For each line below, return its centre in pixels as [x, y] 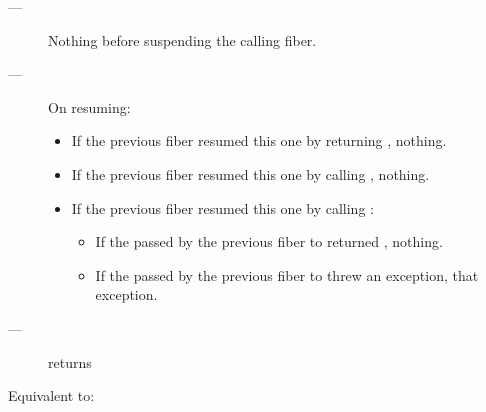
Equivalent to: [51, 395]
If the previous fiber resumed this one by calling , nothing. [250, 173]
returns [70, 361]
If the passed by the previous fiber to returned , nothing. [269, 241]
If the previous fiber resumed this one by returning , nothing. [259, 140]
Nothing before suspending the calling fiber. [182, 39]
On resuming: [89, 106]
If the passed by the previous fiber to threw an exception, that [287, 274]
